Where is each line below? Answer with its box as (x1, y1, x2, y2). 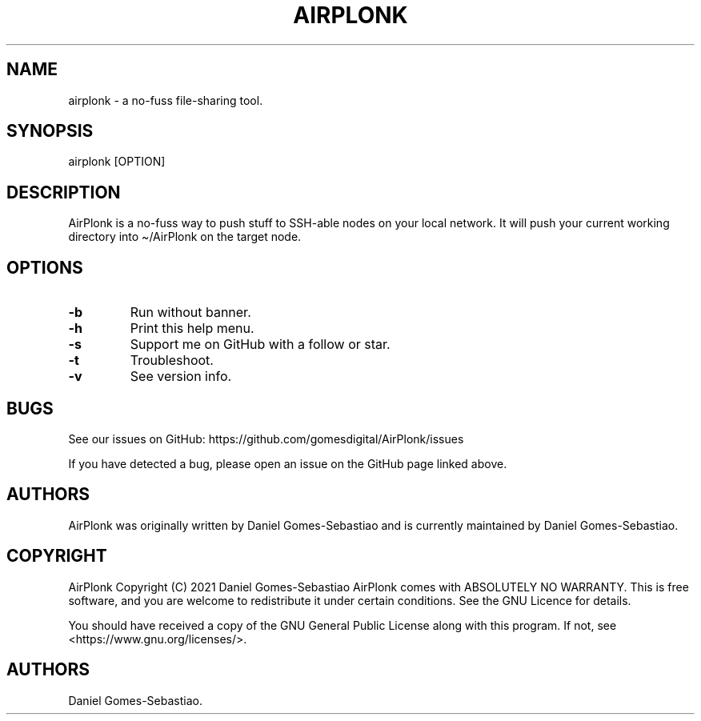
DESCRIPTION (6, 182, 121, 202)
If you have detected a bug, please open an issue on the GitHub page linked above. (68, 456, 507, 471)
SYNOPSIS (6, 121, 94, 142)
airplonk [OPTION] (68, 154, 166, 169)
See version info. (130, 368, 232, 385)
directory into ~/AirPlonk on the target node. (68, 230, 302, 244)
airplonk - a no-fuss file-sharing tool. (68, 93, 263, 107)
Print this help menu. (130, 320, 254, 337)
